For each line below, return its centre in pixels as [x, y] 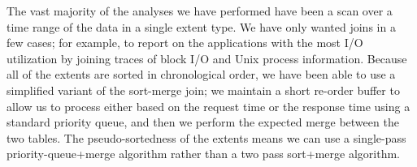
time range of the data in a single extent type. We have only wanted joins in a [201, 26]
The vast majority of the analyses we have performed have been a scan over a [200, 11]
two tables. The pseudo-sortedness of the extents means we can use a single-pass [206, 137]
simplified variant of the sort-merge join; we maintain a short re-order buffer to [203, 90]
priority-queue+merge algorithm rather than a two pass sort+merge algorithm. [203, 154]
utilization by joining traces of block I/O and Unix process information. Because [207, 58]
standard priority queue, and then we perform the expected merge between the [203, 122]
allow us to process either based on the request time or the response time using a [208, 106]
